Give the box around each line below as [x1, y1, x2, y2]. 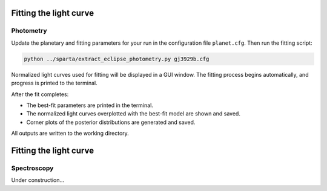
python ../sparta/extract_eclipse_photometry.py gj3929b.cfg [24, 55, 210, 62]
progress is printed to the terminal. [11, 79, 98, 87]
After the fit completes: [11, 91, 69, 98]
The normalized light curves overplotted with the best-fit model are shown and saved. [26, 110, 240, 117]
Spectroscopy [11, 164, 54, 172]
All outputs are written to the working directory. [11, 130, 130, 137]
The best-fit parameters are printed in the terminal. [26, 102, 154, 109]
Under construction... [11, 176, 65, 184]
